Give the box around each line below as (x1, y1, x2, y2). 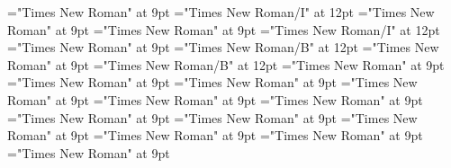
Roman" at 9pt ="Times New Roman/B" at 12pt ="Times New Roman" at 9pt (7, 55, 445, 74)
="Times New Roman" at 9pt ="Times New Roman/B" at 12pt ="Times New (7, 38, 439, 57)
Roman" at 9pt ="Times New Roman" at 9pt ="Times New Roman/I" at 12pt (7, 20, 440, 39)
